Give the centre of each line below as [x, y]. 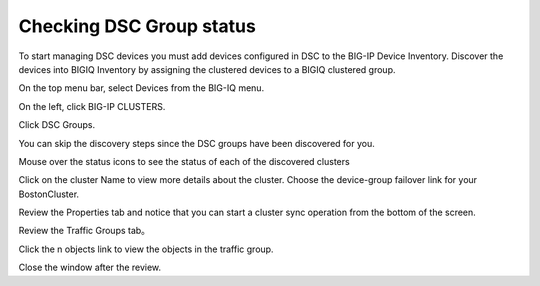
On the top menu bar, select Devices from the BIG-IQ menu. [141, 88]
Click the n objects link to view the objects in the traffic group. [146, 249]
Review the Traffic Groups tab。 [84, 231]
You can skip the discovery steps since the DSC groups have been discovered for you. [196, 143]
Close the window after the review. [90, 267]
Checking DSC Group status [137, 26]
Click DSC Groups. [57, 125]
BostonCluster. [49, 194]
